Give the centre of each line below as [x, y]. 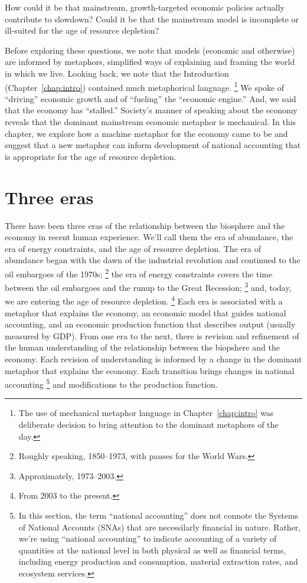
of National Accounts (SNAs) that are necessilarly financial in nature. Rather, [160, 527]
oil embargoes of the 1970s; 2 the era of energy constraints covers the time [139, 273]
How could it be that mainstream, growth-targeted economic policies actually [145, 7]
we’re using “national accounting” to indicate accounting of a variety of [148, 538]
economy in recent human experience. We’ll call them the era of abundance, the [149, 237]
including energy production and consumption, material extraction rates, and [158, 561]
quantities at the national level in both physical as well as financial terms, [152, 550]
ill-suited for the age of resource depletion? [82, 30]
